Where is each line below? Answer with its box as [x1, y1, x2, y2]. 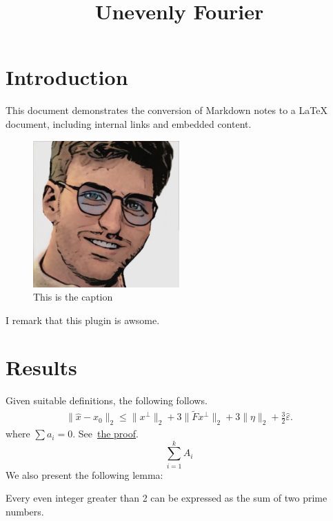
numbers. [6, 504, 44, 518]
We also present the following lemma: [6, 467, 163, 482]
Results [6, 353, 77, 381]
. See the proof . [72, 426, 139, 441]
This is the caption [33, 290, 113, 304]
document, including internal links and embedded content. [6, 116, 252, 131]
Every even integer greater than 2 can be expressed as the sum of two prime [6, 491, 327, 505]
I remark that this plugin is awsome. [6, 312, 160, 327]
